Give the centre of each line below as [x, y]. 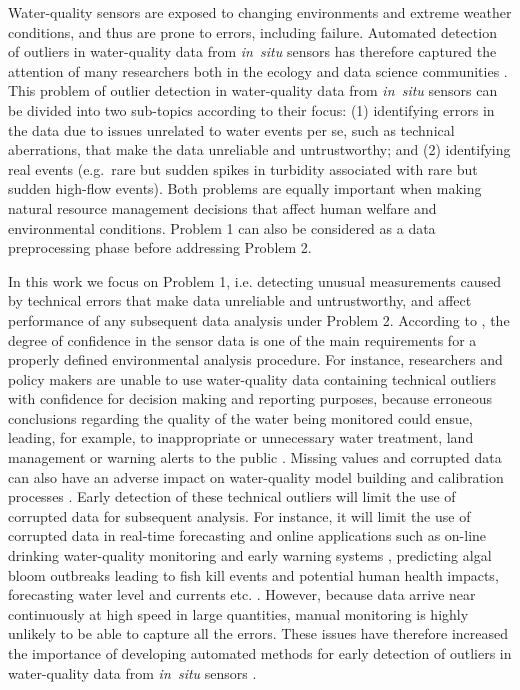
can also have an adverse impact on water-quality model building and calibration [256, 476]
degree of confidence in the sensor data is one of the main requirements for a [242, 339]
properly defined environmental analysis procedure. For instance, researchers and [255, 359]
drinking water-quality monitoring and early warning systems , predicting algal [250, 555]
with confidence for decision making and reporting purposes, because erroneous [250, 398]
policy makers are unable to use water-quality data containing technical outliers [252, 378]
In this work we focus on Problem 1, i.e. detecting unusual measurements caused [255, 280]
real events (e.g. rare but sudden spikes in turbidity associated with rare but [243, 168]
